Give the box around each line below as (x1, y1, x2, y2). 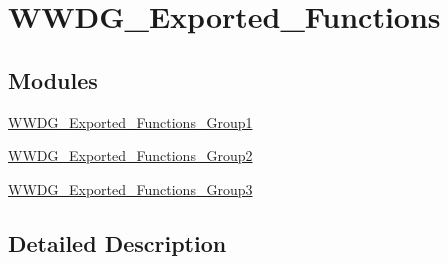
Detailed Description (8, 227, 227, 258)
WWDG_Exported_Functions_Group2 (8, 145, 253, 166)
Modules (8, 64, 98, 95)
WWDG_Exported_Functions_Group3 (8, 178, 253, 199)
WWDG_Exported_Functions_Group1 (8, 111, 253, 132)
